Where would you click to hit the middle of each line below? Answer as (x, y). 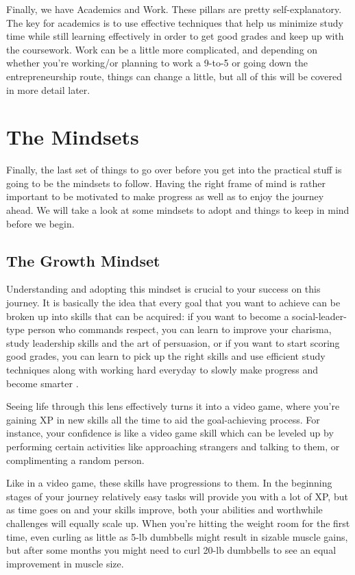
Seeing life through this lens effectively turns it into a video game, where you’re (173, 406)
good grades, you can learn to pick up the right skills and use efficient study (166, 356)
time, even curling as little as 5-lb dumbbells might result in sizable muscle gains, (177, 536)
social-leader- (319, 316)
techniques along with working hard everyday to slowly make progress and (162, 370)
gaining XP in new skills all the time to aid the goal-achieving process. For (163, 419)
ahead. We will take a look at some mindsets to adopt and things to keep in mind (178, 210)
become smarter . (42, 383)
